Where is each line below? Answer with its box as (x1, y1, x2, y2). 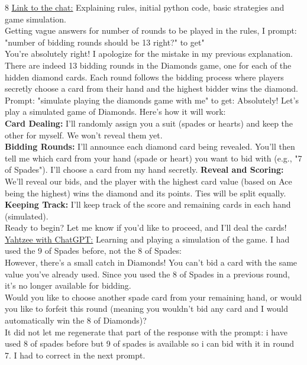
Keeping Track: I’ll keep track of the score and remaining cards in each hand (5, 198, 291, 211)
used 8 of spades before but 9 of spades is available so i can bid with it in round (5, 337, 295, 350)
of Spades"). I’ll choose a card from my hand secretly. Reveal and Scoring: (5, 163, 284, 176)
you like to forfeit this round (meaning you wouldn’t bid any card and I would (5, 302, 288, 315)
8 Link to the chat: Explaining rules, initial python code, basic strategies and (5, 1, 285, 13)
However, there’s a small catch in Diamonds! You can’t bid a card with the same (5, 256, 298, 269)
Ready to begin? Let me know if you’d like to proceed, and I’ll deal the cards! (5, 221, 287, 234)
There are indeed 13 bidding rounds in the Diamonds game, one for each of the (5, 59, 292, 71)
